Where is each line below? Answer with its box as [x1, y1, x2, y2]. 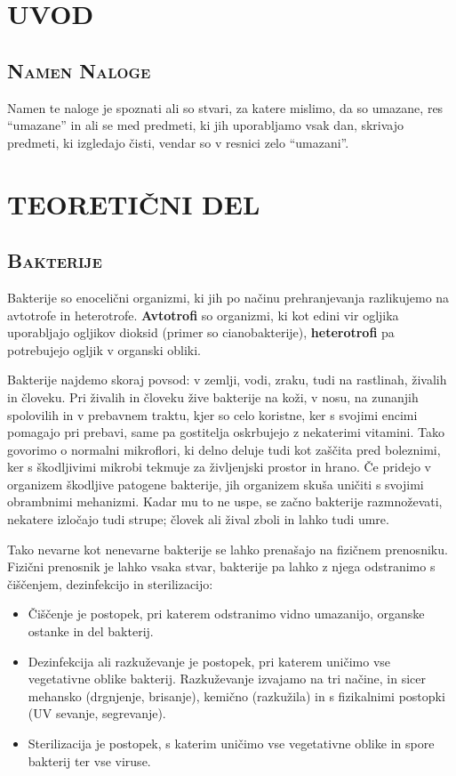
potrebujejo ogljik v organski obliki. [7, 340, 201, 359]
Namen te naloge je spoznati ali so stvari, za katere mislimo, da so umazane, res [7, 98, 444, 117]
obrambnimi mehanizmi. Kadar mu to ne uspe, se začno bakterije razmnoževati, [7, 492, 443, 511]
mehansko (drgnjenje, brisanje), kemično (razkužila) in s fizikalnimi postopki [28, 686, 445, 705]
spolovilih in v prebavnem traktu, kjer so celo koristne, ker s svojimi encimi [7, 405, 418, 424]
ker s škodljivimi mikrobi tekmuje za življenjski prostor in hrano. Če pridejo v [7, 457, 431, 476]
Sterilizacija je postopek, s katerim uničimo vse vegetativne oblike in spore [28, 734, 435, 752]
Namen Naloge [7, 56, 151, 84]
